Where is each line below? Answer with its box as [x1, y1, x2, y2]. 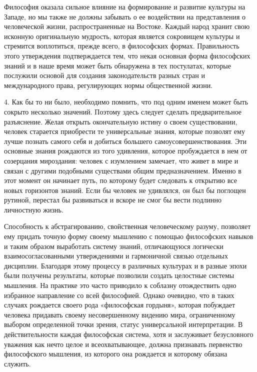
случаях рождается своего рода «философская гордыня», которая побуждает [4, 299, 235, 310]
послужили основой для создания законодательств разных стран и [4, 70, 205, 80]
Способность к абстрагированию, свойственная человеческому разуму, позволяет [4, 221, 251, 231]
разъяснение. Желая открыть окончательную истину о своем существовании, [4, 116, 237, 126]
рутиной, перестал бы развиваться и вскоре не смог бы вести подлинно [4, 194, 222, 205]
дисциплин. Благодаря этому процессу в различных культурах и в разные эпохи [4, 260, 247, 270]
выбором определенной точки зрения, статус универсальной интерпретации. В [4, 319, 243, 329]
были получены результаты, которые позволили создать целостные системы [4, 270, 234, 280]
